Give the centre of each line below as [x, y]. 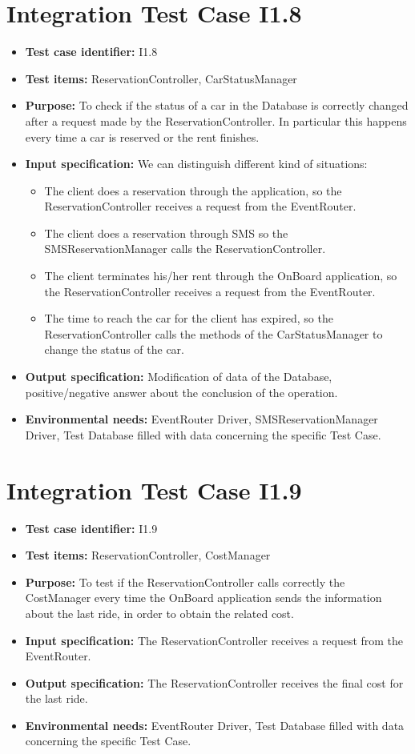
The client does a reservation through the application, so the [193, 190]
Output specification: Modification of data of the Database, [179, 377]
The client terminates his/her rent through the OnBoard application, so [221, 276]
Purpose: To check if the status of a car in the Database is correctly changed [217, 105]
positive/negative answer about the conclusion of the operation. [181, 392]
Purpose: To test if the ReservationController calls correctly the [185, 582]
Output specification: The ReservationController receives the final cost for [214, 682]
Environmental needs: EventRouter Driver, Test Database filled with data [215, 725]
